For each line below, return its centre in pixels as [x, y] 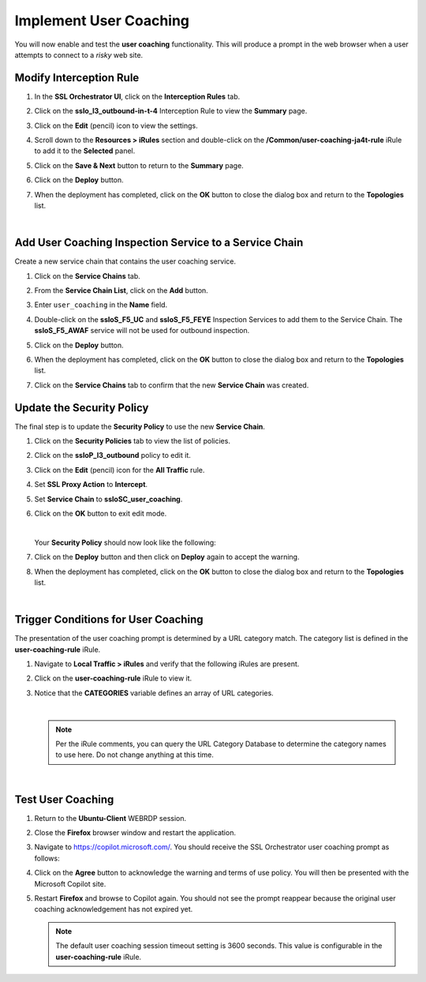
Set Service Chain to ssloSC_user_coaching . [108, 499]
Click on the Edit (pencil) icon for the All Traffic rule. [120, 470]
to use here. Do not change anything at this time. [135, 755]
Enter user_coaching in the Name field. [101, 305]
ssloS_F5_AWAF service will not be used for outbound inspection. [142, 331]
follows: [47, 858]
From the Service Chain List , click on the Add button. [121, 290]
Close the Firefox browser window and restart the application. [135, 833]
